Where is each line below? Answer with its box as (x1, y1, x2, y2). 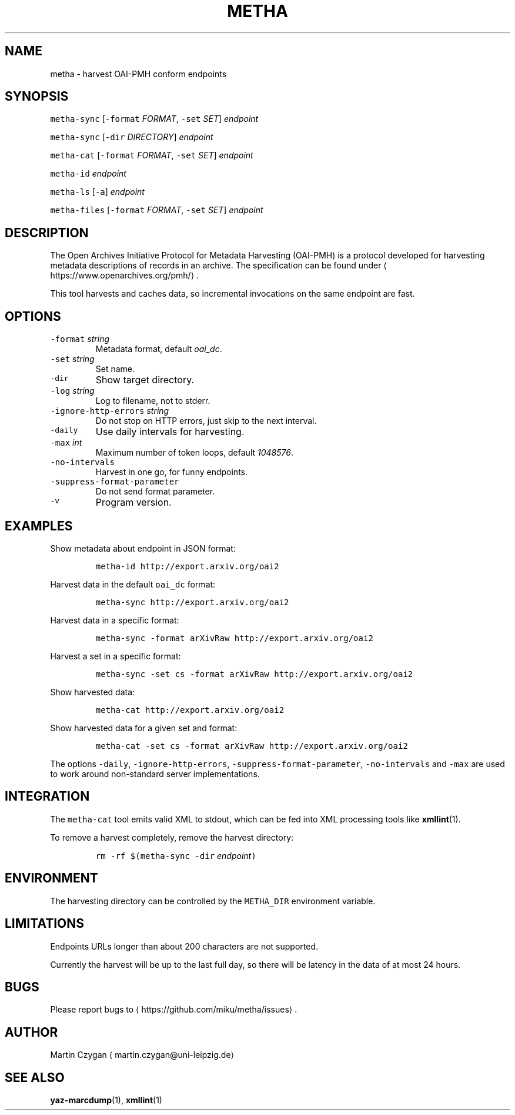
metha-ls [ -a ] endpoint (50, 187, 145, 197)
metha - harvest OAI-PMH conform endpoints (50, 68, 227, 79)
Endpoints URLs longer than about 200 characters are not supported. (50, 941, 318, 951)
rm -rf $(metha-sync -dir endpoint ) (95, 850, 256, 861)
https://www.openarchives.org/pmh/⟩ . (50, 270, 199, 281)
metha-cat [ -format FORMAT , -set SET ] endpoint (50, 150, 253, 161)
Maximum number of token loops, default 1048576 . (95, 447, 293, 458)
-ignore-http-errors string (50, 406, 169, 416)
